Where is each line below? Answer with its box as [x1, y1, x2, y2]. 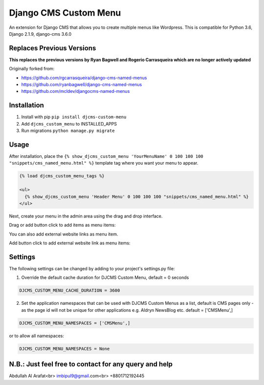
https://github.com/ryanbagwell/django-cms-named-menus [21, 82, 142, 87]
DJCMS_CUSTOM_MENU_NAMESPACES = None [19, 346, 110, 351]
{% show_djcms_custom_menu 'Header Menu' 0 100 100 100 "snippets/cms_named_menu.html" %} [24, 193, 249, 199]
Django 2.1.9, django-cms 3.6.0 [9, 31, 72, 37]
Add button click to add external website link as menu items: [9, 240, 131, 246]
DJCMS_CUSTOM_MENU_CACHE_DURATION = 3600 [19, 288, 120, 293]
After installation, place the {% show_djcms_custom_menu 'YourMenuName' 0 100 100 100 [9, 153, 204, 159]
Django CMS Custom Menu [9, 7, 121, 18]
